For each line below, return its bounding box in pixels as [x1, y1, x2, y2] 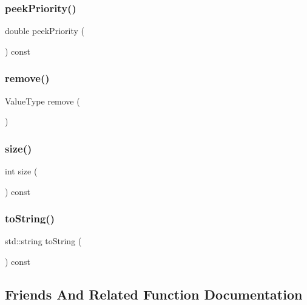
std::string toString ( [5, 235, 82, 247]
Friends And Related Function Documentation [5, 285, 303, 304]
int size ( [5, 165, 38, 177]
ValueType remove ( [5, 94, 80, 107]
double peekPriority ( [5, 24, 84, 37]
